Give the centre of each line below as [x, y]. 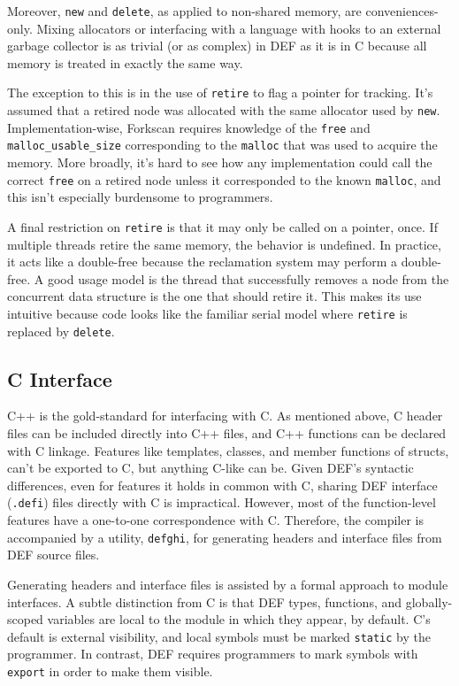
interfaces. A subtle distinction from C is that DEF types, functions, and [205, 601]
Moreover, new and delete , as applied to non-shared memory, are [184, 11]
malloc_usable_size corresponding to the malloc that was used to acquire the [222, 145]
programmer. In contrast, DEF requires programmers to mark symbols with [213, 654]
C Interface [60, 378]
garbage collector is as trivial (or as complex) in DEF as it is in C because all [217, 46]
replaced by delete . [61, 331]
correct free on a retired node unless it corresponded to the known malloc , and [224, 179]
